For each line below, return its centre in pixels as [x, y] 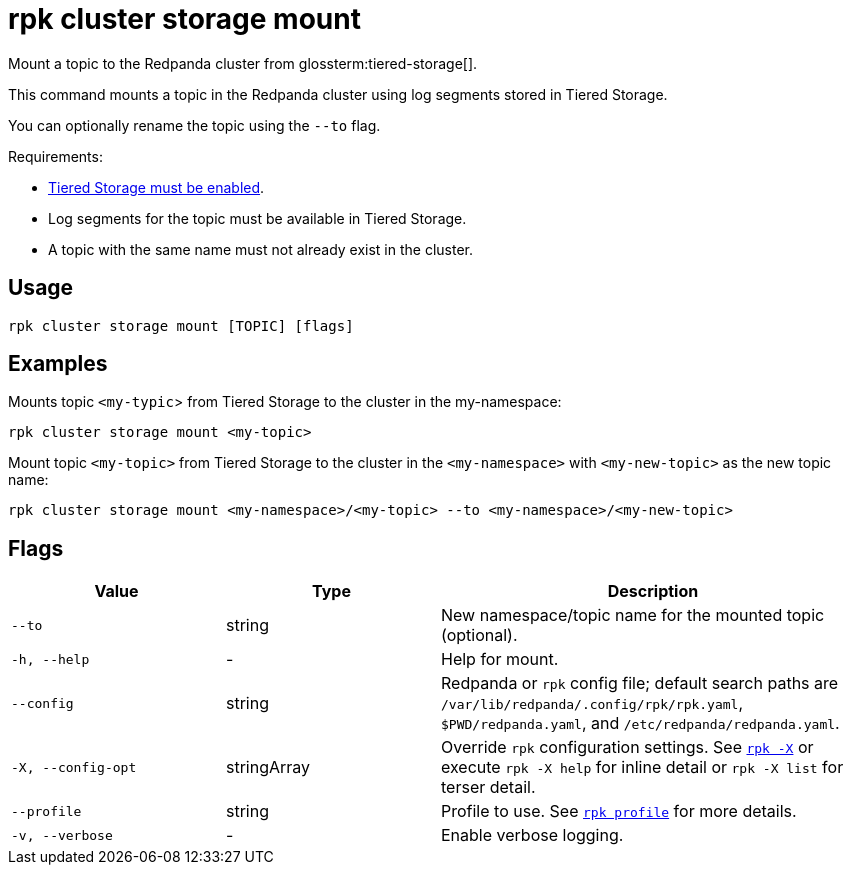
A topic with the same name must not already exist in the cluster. [261, 249]
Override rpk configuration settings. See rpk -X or [627, 747]
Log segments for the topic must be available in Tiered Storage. [257, 218]
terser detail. [488, 787]
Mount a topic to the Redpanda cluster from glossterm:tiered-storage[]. [243, 63]
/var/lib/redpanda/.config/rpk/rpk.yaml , [592, 703]
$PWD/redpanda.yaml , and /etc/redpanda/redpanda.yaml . [640, 723]
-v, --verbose [62, 835]
